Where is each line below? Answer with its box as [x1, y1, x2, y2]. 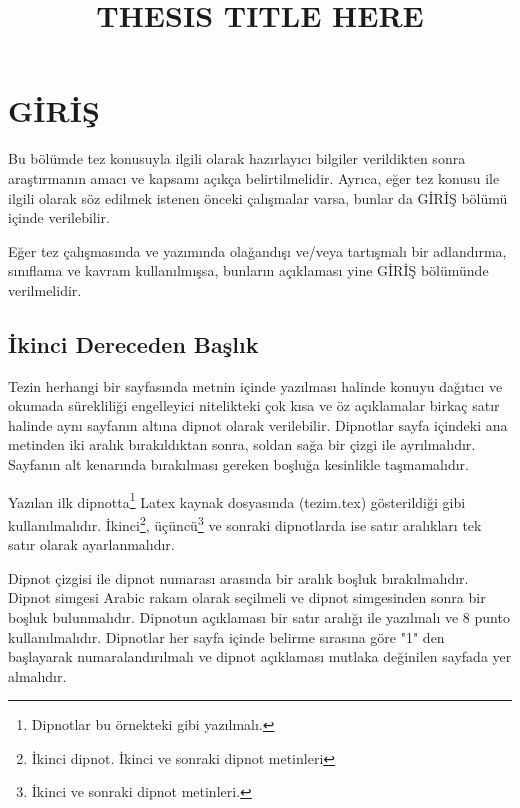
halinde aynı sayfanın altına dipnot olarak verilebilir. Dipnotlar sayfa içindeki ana [8, 414, 508, 435]
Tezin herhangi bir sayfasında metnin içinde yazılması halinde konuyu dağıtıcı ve [8, 375, 503, 396]
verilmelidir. [8, 279, 82, 300]
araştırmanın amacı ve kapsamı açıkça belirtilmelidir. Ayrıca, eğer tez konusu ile [8, 167, 500, 188]
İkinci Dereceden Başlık [8, 328, 259, 359]
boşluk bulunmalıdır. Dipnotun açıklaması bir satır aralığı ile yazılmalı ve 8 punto [8, 606, 510, 627]
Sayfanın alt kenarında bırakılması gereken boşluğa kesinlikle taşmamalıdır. [8, 454, 469, 475]
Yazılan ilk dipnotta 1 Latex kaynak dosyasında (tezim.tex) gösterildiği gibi [8, 488, 466, 512]
